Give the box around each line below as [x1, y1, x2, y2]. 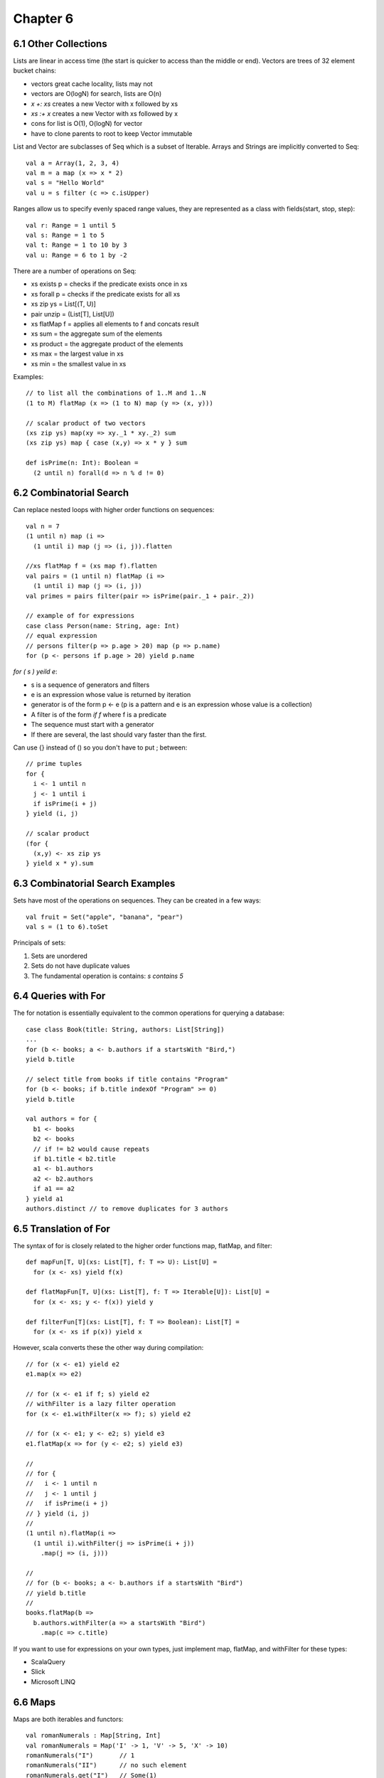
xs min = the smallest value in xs [31, 359, 127, 368]
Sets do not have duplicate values [31, 962, 131, 970]
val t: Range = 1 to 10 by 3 [26, 241, 127, 249]
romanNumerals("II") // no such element [26, 1761, 188, 1769]
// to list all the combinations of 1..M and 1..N [26, 389, 206, 398]
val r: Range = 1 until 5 [26, 221, 117, 229]
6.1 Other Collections [13, 38, 107, 50]
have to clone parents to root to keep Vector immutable [31, 129, 193, 138]
